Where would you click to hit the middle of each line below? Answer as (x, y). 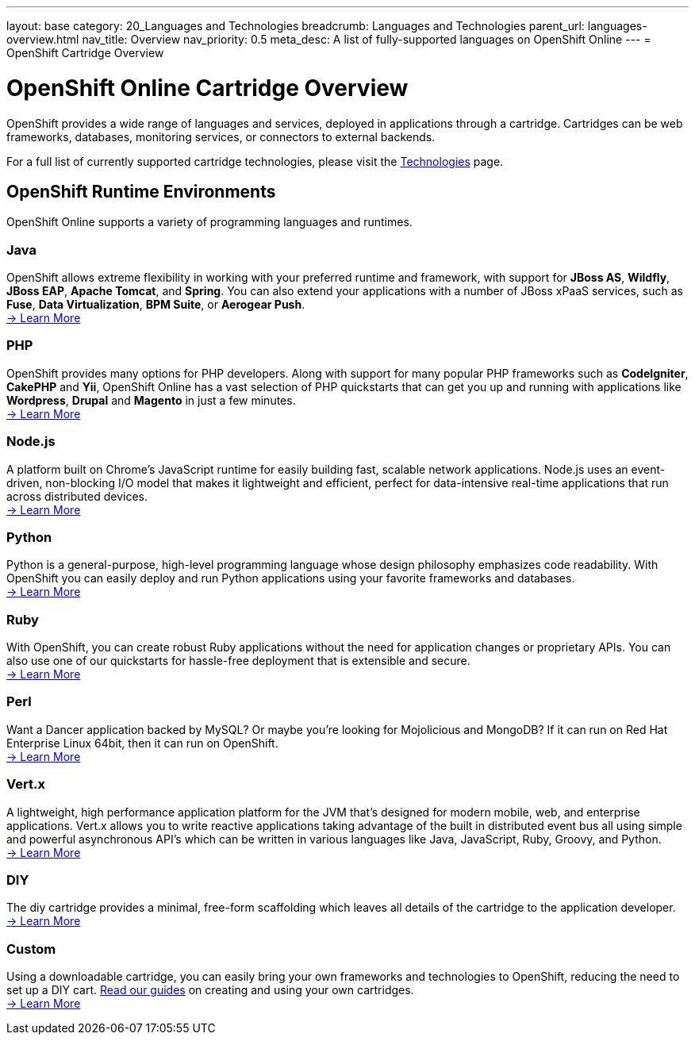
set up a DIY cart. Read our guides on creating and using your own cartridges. (210, 990)
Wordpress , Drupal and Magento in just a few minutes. (151, 400)
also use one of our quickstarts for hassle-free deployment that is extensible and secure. (238, 661)
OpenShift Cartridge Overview (85, 53)
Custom (31, 949)
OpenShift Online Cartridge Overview (207, 88)
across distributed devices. (77, 496)
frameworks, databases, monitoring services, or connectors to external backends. (221, 136)
